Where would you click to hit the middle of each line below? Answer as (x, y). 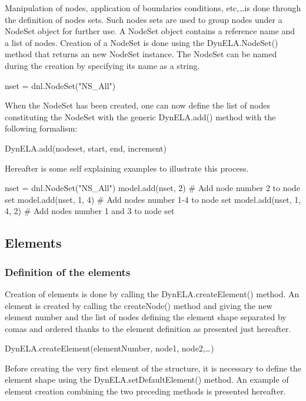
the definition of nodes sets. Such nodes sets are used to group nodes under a (144, 19)
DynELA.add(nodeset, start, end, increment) (86, 148)
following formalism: (41, 128)
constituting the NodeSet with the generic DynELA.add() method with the (140, 116)
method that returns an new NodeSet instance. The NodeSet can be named (141, 54)
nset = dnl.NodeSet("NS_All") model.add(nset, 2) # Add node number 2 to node (152, 188)
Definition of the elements (68, 272)
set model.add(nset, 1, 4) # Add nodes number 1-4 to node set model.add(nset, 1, (153, 199)
